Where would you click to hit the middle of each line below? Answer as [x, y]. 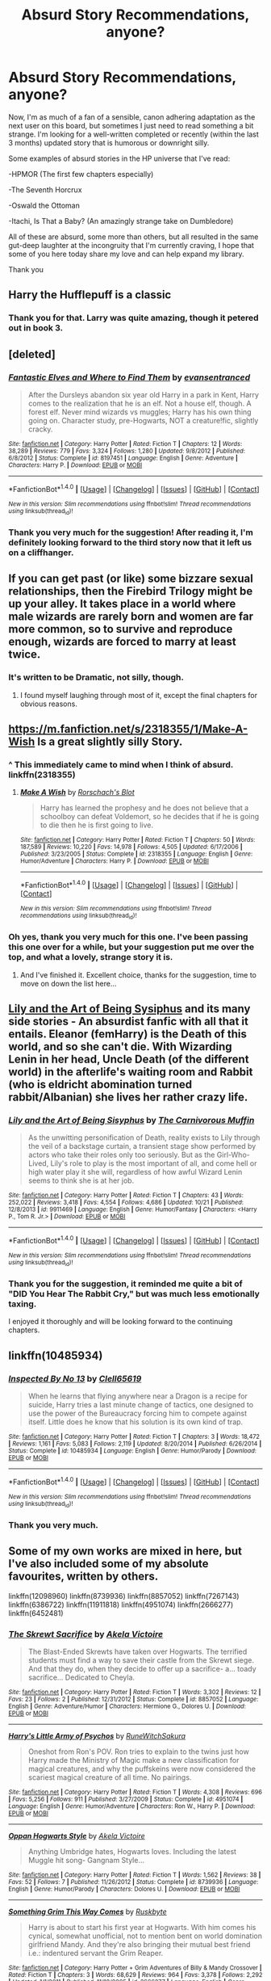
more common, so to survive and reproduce [121, 629]
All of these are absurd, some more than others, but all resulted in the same [133, 237]
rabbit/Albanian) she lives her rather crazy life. [128, 1097]
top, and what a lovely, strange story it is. [91, 957]
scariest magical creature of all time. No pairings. [110, 1777]
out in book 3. [35, 328]
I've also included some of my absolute [108, 1564]
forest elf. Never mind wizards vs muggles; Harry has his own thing [140, 412]
